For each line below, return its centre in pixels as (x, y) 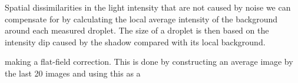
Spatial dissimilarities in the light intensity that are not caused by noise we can (148, 7)
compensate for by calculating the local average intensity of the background (141, 19)
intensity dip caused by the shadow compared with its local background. (135, 41)
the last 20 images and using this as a (73, 73)
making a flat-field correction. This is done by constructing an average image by (149, 62)
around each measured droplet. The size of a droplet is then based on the (137, 30)
